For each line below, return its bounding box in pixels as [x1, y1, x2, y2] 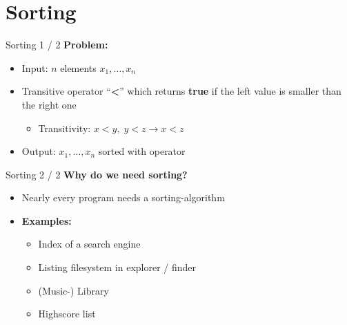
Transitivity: [38, 120, 91, 135]
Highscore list [38, 306, 96, 321]
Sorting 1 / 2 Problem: [6, 37, 108, 52]
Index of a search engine [38, 236, 141, 251]
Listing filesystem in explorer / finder [38, 260, 197, 275]
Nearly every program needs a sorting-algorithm [21, 190, 225, 205]
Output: [21, 144, 56, 158]
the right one [21, 97, 77, 111]
